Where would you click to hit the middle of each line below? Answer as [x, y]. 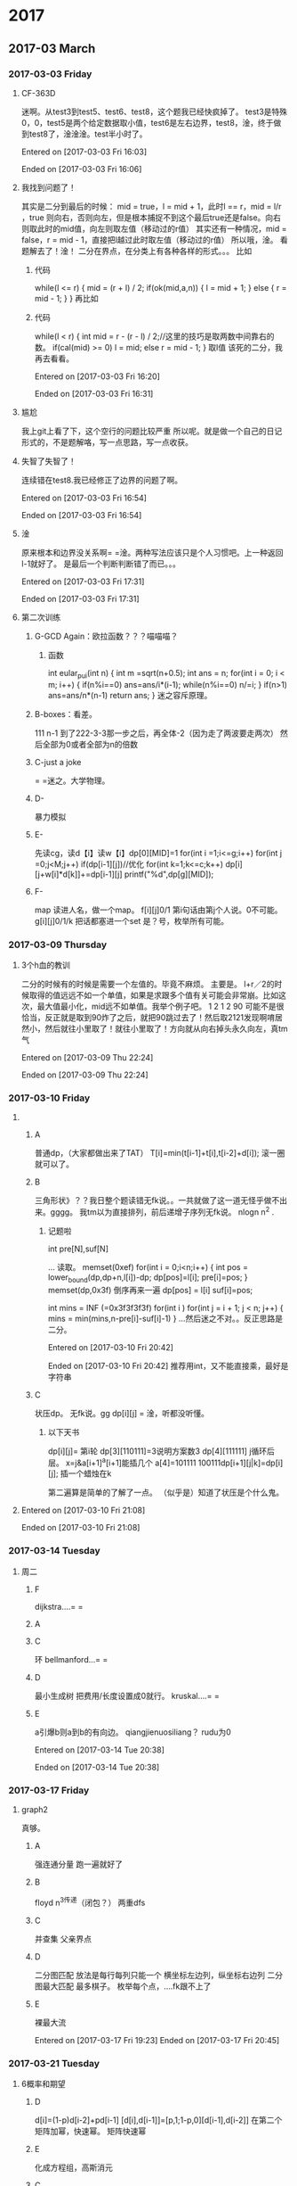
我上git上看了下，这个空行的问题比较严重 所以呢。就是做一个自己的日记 [152, 431]
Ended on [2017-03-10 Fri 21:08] [80, 1528]
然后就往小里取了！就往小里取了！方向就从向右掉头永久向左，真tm [166, 1028]
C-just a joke [58, 762]
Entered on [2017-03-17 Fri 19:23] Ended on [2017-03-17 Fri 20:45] [157, 2040]
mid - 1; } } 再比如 [66, 298]
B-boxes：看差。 [65, 714]
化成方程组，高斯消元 [73, 2167]
